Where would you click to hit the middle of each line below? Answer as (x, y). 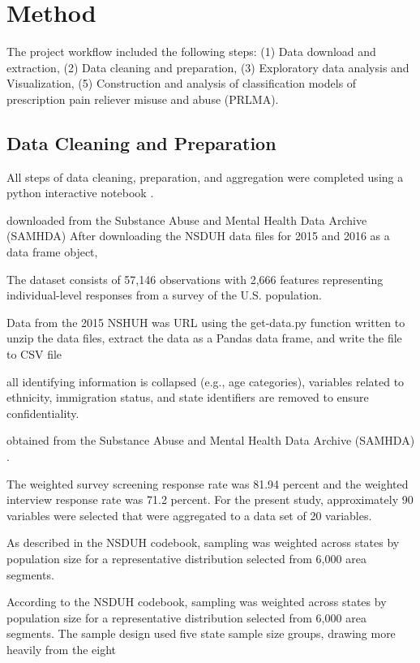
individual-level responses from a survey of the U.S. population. (164, 295)
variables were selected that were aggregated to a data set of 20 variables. (189, 515)
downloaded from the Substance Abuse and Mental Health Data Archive (187, 220)
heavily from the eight (61, 649)
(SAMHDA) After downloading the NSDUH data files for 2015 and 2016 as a (198, 236)
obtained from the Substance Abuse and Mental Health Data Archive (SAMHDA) (211, 440)
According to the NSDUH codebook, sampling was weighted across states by (197, 602)
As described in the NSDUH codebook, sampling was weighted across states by (203, 542)
